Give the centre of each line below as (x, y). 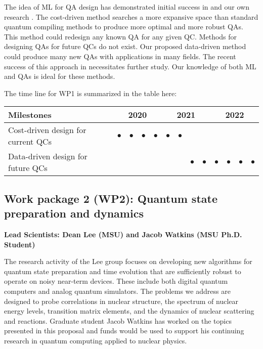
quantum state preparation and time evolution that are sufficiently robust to (123, 271)
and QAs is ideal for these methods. (60, 76)
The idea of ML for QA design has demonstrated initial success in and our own (127, 7)
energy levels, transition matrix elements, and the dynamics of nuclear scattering (129, 311)
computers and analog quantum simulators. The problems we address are (117, 291)
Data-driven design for (48, 156)
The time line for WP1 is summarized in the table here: (91, 93)
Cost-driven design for (47, 130)
